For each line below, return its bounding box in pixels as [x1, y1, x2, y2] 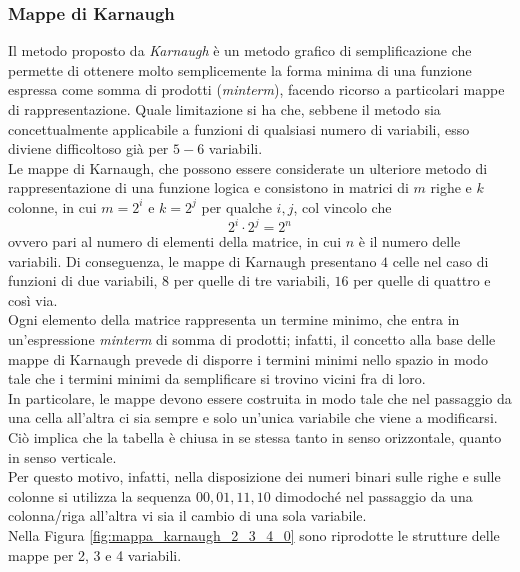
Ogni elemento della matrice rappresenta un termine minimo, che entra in [8, 309, 460, 330]
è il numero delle [358, 231, 461, 252]
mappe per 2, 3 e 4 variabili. [8, 544, 182, 565]
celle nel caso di [392, 250, 489, 271]
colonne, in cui [8, 196, 97, 217]
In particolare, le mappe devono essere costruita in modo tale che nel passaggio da [8, 387, 512, 408]
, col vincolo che [293, 196, 392, 217]
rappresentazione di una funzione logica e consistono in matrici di [8, 177, 409, 198]
